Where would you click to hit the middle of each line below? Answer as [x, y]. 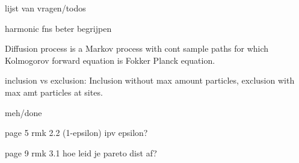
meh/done [23, 112]
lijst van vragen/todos [45, 8]
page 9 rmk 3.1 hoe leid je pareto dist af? [81, 152]
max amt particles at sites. [54, 92]
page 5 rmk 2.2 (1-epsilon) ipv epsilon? [76, 133]
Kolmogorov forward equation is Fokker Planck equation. [110, 60]
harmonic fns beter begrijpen [58, 28]
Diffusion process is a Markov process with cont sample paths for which [137, 48]
